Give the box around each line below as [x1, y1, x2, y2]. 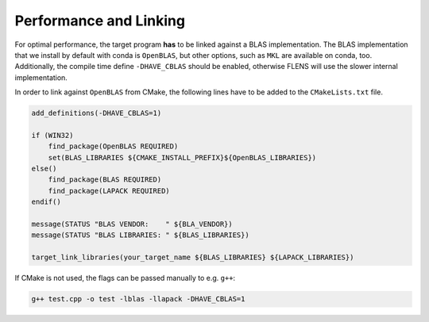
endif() [31, 197, 61, 206]
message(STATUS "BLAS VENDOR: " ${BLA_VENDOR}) [31, 220, 234, 228]
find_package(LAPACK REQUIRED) [48, 186, 170, 195]
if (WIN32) [31, 131, 74, 140]
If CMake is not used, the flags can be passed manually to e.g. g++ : [14, 274, 236, 283]
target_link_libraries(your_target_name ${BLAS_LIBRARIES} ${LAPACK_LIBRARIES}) [31, 253, 354, 262]
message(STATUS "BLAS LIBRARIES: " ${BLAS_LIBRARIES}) [31, 231, 249, 240]
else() [31, 164, 57, 174]
